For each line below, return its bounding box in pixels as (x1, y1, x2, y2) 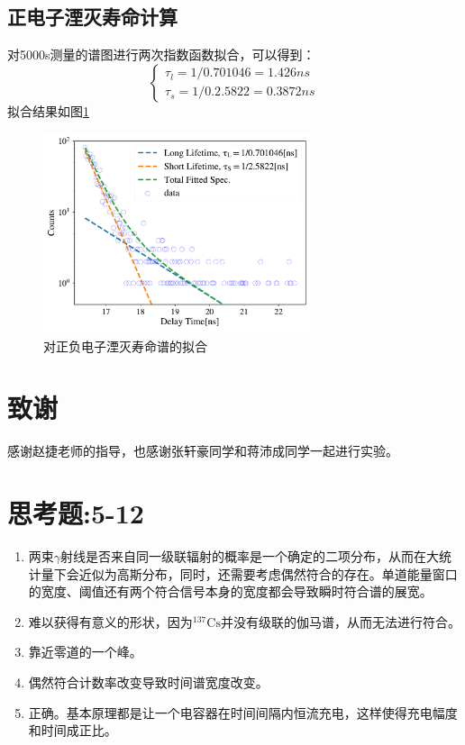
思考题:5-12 (7, 495, 144, 531)
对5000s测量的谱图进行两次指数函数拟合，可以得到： (7, 45, 315, 64)
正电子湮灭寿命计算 (7, 3, 178, 31)
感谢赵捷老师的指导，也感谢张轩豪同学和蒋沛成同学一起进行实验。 (7, 441, 398, 460)
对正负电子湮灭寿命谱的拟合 (43, 336, 207, 355)
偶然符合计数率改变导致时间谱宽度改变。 (28, 672, 269, 691)
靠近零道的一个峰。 (28, 642, 142, 661)
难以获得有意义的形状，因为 (28, 612, 193, 631)
